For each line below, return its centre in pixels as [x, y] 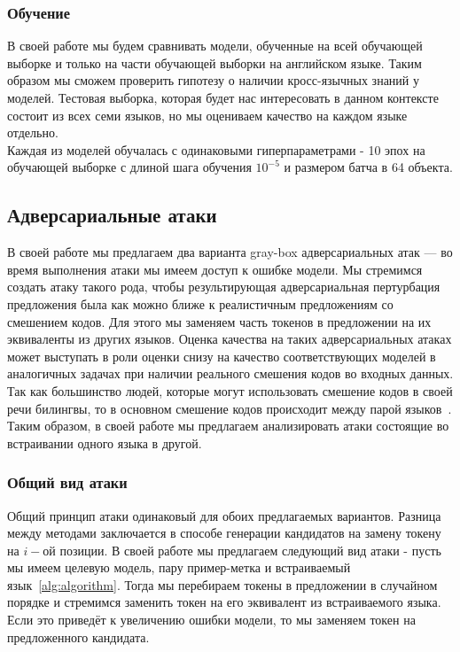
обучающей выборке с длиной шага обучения [129, 167]
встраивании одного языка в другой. [105, 442]
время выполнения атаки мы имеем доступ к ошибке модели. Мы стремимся [215, 269]
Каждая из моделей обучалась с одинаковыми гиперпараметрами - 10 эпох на [216, 149]
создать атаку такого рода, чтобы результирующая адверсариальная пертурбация [224, 287]
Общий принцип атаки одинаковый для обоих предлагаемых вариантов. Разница [224, 515]
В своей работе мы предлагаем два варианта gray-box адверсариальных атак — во [230, 252]
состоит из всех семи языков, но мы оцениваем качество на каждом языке [207, 115]
